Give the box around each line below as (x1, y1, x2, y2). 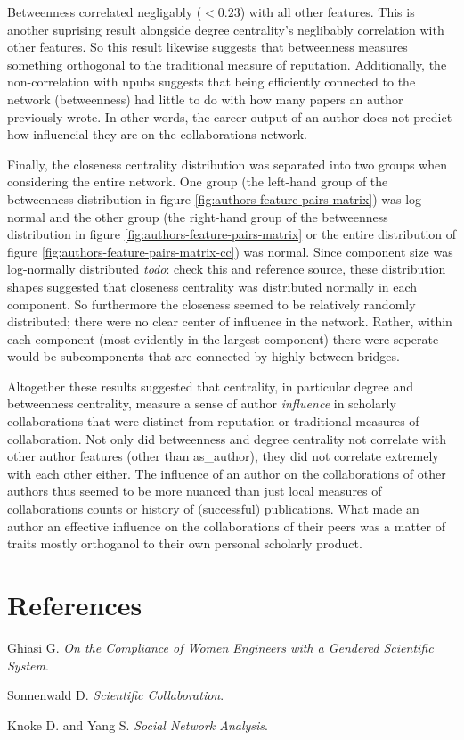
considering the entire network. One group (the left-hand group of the (7, 172, 388, 191)
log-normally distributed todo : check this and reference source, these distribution (7, 259, 446, 278)
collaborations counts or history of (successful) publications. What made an (7, 499, 419, 518)
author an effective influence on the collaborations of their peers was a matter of (7, 516, 445, 535)
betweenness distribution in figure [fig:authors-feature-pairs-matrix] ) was (7, 189, 402, 208)
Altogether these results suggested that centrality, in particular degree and (7, 376, 414, 395)
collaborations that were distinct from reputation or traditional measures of (7, 412, 419, 431)
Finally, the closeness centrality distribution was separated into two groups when (7, 154, 448, 173)
